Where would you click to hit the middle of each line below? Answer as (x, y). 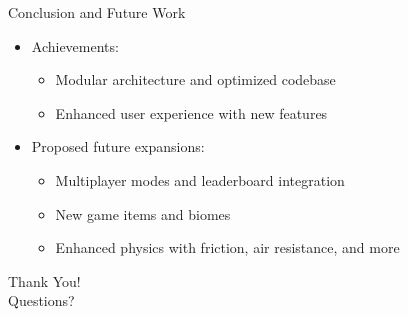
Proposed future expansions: (118, 146)
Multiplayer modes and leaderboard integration (200, 179)
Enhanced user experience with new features (191, 112)
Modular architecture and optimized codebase (195, 79)
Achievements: (75, 45)
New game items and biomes (143, 213)
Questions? (41, 300)
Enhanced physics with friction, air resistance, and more (227, 247)
